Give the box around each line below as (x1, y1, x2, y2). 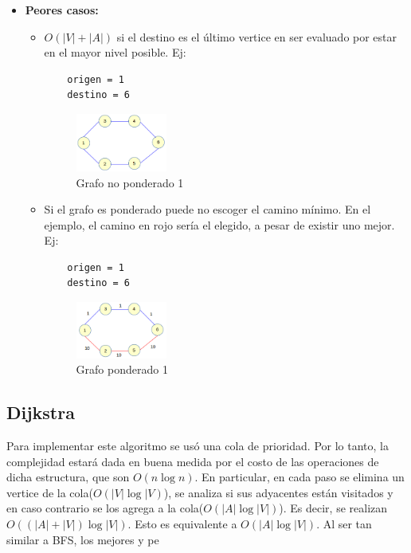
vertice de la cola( (6, 484, 93, 500)
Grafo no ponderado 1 (76, 174, 184, 190)
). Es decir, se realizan (279, 500, 388, 516)
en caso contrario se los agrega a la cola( (6, 500, 204, 516)
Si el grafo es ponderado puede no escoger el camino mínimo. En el (44, 201, 371, 218)
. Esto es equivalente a (127, 516, 237, 531)
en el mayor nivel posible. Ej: (44, 44, 186, 61)
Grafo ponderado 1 (76, 361, 168, 378)
